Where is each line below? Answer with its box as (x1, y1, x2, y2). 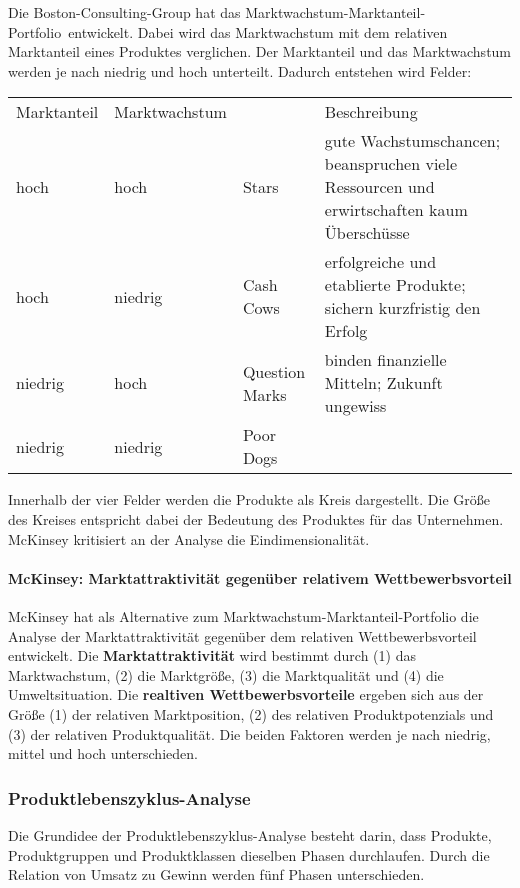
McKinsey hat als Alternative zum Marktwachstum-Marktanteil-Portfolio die (8, 605, 479, 626)
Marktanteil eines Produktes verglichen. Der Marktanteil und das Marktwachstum (8, 41, 512, 62)
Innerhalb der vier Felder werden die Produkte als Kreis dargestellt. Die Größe (8, 489, 490, 510)
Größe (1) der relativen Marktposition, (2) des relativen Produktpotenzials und (8, 703, 494, 724)
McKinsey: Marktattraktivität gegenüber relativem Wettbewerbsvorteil (8, 567, 512, 588)
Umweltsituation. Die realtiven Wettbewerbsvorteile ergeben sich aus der (8, 684, 484, 705)
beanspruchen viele (324, 152, 458, 176)
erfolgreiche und (324, 250, 437, 274)
